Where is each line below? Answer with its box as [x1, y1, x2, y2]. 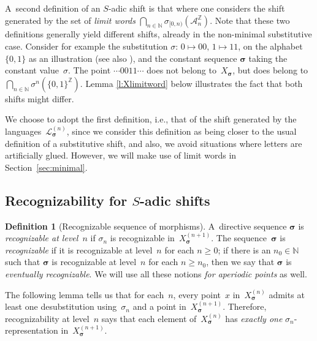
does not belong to [147, 64, 216, 77]
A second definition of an [5, 2, 101, 14]
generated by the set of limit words [5, 13, 136, 26]
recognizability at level [5, 312, 90, 324]
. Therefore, [223, 300, 267, 313]
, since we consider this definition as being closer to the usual [66, 124, 297, 137]
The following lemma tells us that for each [5, 288, 164, 301]
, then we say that [206, 255, 275, 268]
